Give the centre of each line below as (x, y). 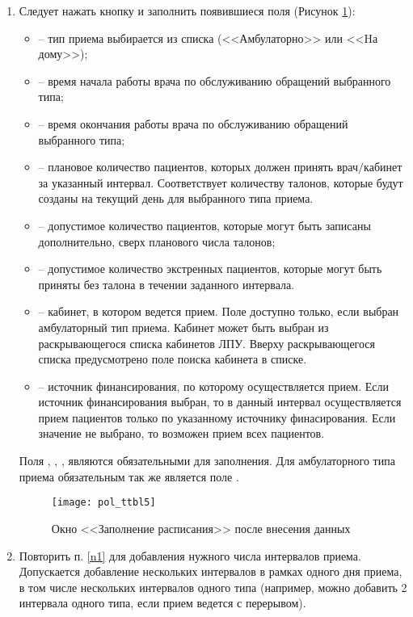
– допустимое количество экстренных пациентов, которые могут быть (210, 269)
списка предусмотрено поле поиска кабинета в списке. (173, 359)
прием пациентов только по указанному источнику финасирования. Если (217, 417)
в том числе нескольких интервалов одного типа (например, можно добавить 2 (213, 587)
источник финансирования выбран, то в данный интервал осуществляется (220, 402)
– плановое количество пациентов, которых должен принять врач (198, 167)
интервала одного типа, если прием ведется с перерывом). (162, 603)
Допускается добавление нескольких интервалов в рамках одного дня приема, (211, 571)
